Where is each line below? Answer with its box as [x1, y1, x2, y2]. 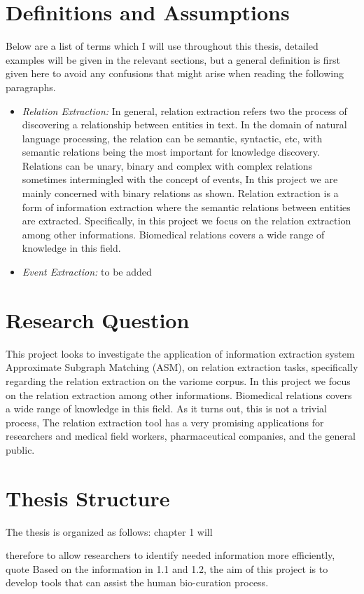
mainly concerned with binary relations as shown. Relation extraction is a [22, 186, 339, 201]
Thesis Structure [6, 483, 170, 512]
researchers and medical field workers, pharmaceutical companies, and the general [6, 428, 356, 443]
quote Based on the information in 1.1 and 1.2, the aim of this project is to [6, 561, 328, 576]
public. [6, 442, 35, 457]
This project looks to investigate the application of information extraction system [6, 346, 355, 360]
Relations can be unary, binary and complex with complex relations [22, 158, 313, 173]
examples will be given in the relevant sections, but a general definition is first [6, 52, 341, 67]
